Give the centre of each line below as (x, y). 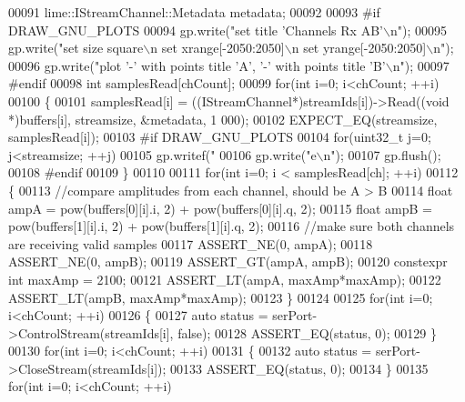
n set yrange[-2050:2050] (359, 48)
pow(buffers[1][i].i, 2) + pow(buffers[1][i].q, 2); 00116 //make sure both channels (232, 226)
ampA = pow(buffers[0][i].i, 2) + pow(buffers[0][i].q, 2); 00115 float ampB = (220, 208)
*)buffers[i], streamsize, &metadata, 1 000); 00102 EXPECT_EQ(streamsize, (223, 119)
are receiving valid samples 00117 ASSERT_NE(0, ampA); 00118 (191, 243)
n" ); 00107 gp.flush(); (382, 154)
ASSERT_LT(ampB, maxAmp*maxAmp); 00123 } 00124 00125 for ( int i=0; (221, 297)
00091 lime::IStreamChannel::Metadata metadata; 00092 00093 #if (194, 12)
